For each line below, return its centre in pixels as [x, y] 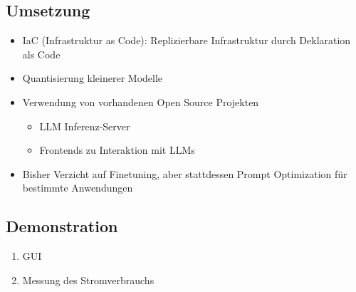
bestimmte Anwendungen [78, 188]
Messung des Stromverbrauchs [88, 280]
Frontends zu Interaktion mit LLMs [117, 150]
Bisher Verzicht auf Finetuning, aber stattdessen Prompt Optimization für [185, 173]
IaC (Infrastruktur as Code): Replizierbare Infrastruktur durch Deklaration [187, 40]
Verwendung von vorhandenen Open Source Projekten [141, 101]
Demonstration [62, 226]
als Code [41, 54]
